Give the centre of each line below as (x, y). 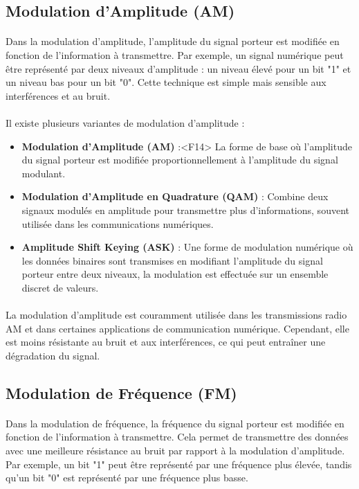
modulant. (44, 173)
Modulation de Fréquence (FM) (121, 392)
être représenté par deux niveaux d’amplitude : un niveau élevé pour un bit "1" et (178, 68)
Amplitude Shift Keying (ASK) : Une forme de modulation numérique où (187, 247)
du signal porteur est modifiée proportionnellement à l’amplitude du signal (180, 160)
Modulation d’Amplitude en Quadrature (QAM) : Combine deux (175, 196)
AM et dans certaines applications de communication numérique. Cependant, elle (177, 328)
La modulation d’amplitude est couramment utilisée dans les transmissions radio (176, 315)
